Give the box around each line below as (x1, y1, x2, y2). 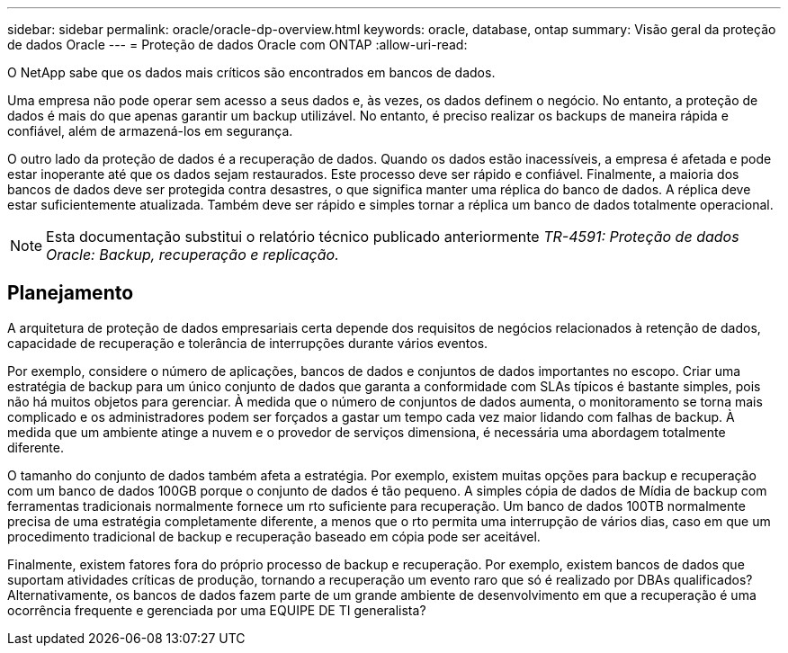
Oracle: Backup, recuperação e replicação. (46, 246, 339, 264)
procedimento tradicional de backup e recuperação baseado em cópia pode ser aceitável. (7, 528, 541, 544)
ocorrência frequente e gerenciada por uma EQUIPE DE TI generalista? (7, 602, 426, 618)
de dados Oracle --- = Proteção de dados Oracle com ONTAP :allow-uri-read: (7, 37, 468, 52)
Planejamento (7, 282, 134, 305)
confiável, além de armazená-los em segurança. (7, 123, 293, 139)
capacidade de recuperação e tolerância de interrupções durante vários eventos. (7, 335, 488, 351)
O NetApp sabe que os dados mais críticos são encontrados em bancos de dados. (7, 65, 496, 80)
